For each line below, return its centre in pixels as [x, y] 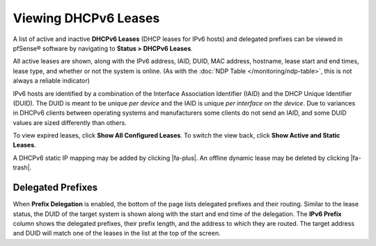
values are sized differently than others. [70, 122]
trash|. [22, 167]
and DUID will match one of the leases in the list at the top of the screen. [117, 233]
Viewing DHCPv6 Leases [86, 18]
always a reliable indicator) [52, 81]
